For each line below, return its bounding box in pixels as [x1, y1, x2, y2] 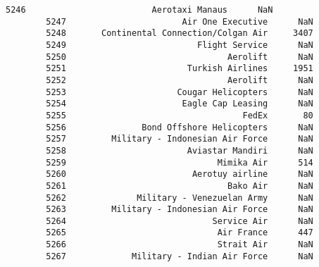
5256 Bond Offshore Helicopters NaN [46, 122, 313, 132]
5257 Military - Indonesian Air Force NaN [46, 134, 313, 144]
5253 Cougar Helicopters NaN [46, 87, 313, 97]
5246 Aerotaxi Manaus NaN [6, 5, 273, 15]
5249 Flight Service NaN [46, 39, 313, 50]
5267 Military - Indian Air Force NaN [46, 251, 313, 261]
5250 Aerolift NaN [46, 51, 313, 62]
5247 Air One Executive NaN [46, 16, 313, 27]
